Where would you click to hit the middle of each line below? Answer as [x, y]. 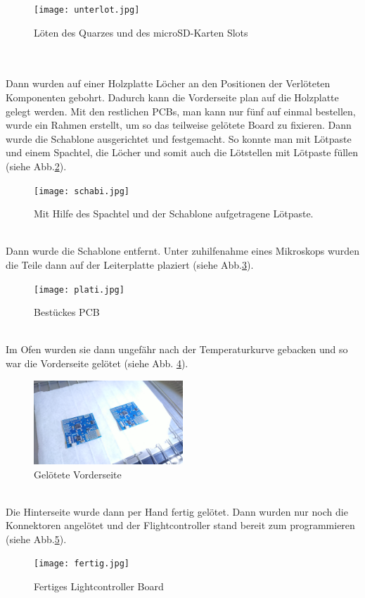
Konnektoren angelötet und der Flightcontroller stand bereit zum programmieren [180, 525]
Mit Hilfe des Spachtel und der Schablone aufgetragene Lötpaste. [174, 214]
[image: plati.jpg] [79, 290]
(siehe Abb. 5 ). [36, 539]
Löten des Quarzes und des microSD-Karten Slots [141, 32]
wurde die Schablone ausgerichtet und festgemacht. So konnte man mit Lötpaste [179, 138]
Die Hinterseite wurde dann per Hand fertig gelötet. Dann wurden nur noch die [177, 511]
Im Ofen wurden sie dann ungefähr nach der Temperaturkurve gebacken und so [177, 349]
